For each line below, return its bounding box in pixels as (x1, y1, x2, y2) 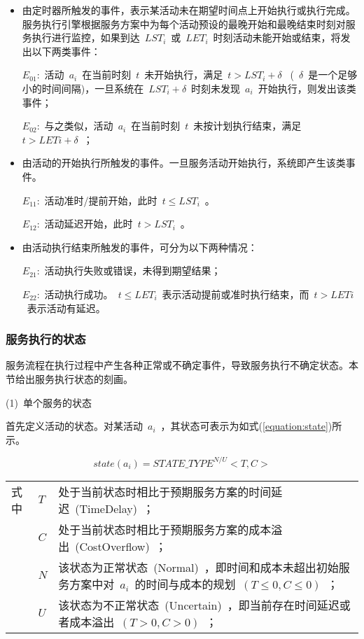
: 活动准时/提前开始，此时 (36, 192, 157, 207)
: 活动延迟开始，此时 (36, 216, 133, 231)
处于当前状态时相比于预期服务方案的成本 (58, 521, 272, 538)
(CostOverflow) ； (75, 538, 167, 554)
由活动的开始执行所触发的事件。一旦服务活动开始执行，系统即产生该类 (22, 155, 346, 170)
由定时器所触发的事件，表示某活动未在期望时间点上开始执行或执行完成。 (22, 3, 356, 17)
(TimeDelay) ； (75, 500, 154, 517)
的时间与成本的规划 (134, 575, 236, 592)
